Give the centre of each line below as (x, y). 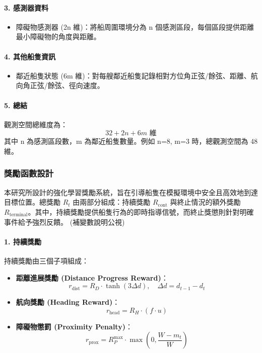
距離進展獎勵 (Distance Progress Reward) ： (92, 277)
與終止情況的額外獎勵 (205, 202)
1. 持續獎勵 (23, 241)
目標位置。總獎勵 (32, 202)
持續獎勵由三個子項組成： (46, 260)
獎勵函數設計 (29, 173)
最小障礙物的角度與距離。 (58, 36)
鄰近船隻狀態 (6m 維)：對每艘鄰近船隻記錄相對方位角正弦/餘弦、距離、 (133, 75)
